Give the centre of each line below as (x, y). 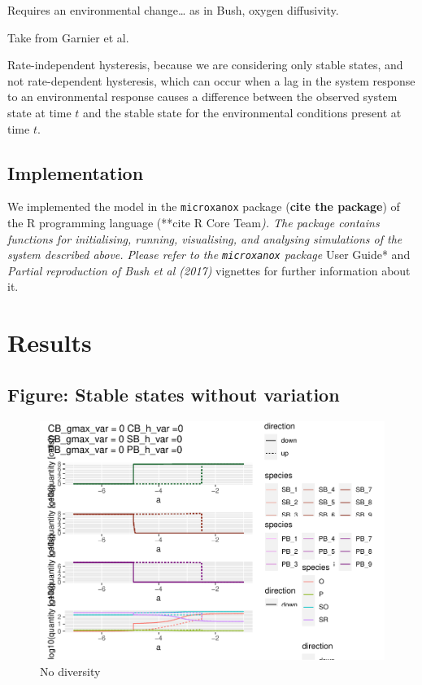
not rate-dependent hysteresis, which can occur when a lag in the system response (211, 80)
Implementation (76, 172)
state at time (39, 112)
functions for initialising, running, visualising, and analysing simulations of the (205, 238)
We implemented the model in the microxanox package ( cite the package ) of (204, 206)
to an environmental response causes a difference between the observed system (202, 97)
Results (50, 342)
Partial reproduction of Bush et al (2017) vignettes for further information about (209, 270)
